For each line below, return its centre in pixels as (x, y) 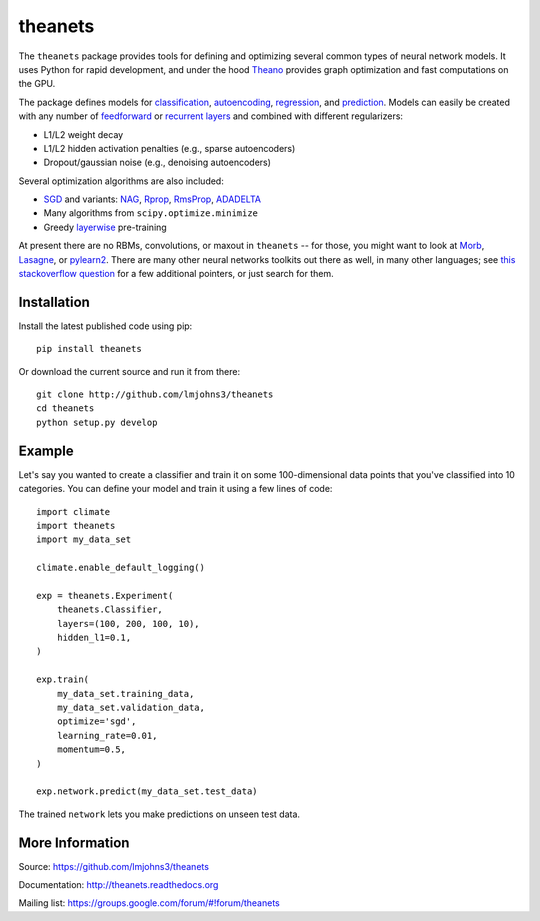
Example (46, 450)
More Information (74, 842)
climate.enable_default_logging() (120, 568)
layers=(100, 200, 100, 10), (128, 623)
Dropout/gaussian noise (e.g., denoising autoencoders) (157, 162)
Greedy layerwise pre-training (105, 227)
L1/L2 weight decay (83, 134)
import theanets (76, 525)
